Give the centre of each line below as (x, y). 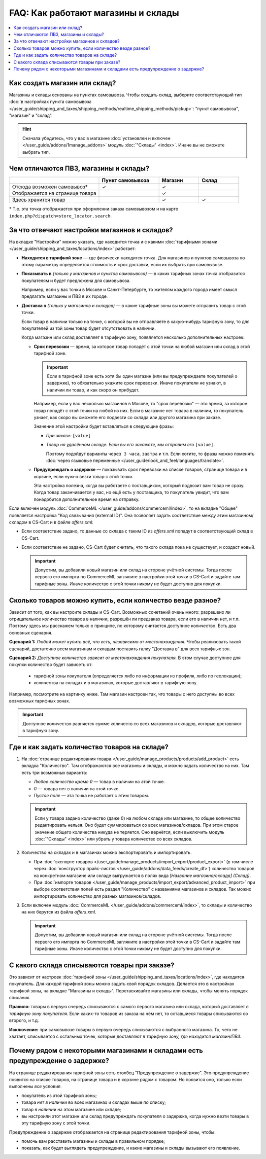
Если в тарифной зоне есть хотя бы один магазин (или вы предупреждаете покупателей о (142, 376)
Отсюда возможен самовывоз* (50, 187)
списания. (20, 998)
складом (18, 522)
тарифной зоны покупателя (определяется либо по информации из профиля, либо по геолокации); (138, 676)
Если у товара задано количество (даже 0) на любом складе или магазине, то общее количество (138, 818)
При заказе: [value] (68, 435)
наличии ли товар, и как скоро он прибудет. (93, 390)
